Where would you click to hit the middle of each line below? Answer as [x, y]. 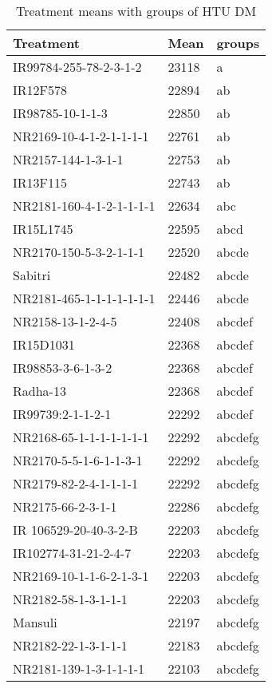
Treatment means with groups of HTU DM [136, 11]
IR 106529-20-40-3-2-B [75, 530]
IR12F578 [40, 90]
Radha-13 [39, 391]
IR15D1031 [44, 344]
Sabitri [32, 275]
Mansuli [35, 622]
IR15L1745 [43, 229]
